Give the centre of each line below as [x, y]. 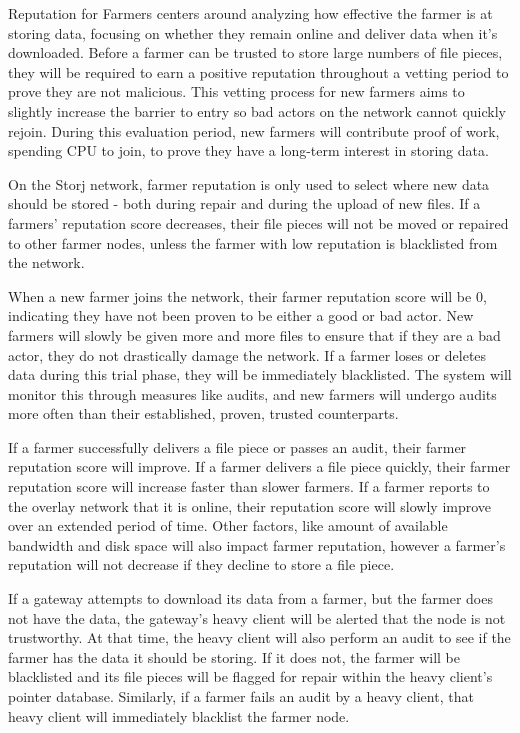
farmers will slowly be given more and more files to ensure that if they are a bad [254, 334]
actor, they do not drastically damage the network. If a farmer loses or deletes [247, 354]
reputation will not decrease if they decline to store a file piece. [201, 564]
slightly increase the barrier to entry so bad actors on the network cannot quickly [257, 110]
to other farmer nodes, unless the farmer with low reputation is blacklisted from [253, 242]
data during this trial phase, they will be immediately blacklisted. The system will [260, 374]
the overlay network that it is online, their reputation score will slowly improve [250, 505]
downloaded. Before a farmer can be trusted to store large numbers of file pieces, [255, 52]
